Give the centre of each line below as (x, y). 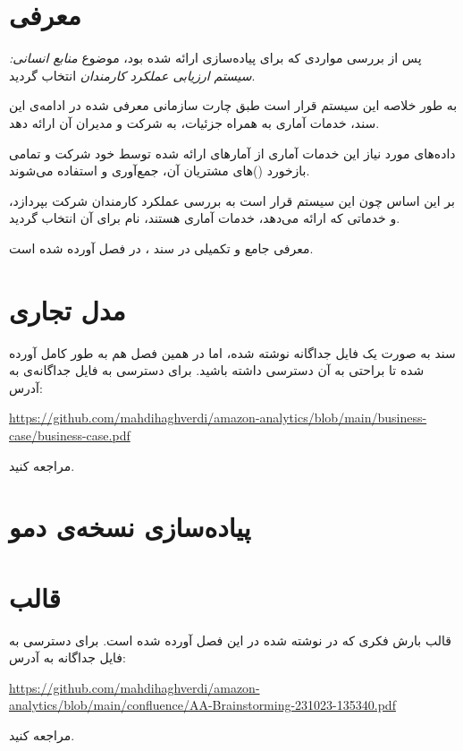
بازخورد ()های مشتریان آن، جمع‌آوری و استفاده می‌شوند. (160, 171)
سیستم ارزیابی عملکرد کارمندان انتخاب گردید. (132, 75)
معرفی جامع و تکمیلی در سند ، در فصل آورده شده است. (161, 247)
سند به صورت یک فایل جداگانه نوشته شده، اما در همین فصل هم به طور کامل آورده (232, 352)
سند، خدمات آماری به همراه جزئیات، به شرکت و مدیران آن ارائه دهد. (194, 122)
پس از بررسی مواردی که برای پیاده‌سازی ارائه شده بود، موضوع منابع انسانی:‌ (215, 58)
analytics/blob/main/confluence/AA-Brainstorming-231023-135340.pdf (202, 705)
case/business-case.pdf (70, 435)
